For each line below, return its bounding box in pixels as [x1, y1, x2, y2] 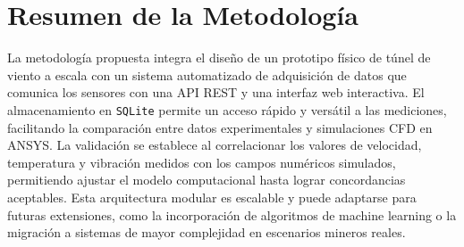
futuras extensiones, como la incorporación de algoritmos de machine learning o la [7, 205, 457, 224]
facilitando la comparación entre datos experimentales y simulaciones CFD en [7, 118, 433, 136]
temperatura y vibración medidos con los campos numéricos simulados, [7, 152, 396, 171]
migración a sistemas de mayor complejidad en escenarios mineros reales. [7, 223, 406, 242]
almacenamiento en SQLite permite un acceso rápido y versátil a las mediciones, [7, 100, 447, 119]
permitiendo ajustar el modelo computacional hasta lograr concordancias [7, 170, 406, 189]
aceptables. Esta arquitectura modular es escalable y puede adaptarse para [7, 187, 417, 206]
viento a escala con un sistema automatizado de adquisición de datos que [7, 65, 407, 84]
